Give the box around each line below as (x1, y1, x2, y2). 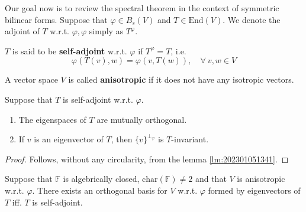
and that (195, 172, 227, 185)
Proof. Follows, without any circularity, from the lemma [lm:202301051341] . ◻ (5, 152, 289, 165)
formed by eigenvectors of (208, 184, 301, 196)
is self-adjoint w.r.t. (63, 93, 133, 105)
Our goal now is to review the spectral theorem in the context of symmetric (5, 2, 279, 14)
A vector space (5, 73, 58, 86)
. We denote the (223, 13, 281, 25)
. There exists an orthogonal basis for (32, 184, 168, 196)
